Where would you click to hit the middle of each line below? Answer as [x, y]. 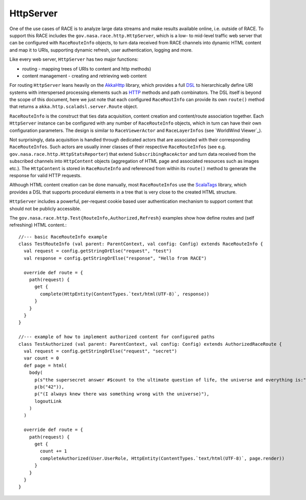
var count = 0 [41, 358]
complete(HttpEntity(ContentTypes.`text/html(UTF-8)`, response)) [125, 294]
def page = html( [45, 365]
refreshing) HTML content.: [38, 225]
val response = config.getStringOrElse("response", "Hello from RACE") [115, 258]
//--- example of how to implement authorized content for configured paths [117, 337]
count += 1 [54, 451]
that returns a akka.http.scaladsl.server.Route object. [74, 107]
